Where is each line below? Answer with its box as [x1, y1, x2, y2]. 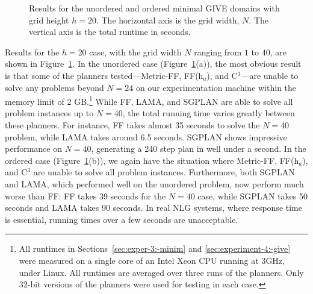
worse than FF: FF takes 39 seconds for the [5, 189, 166, 202]
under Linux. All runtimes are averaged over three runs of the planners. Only [19, 266, 304, 278]
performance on [5, 142, 62, 155]
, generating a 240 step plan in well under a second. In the [91, 142, 306, 155]
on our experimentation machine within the [135, 81, 297, 93]
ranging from [194, 45, 242, 58]
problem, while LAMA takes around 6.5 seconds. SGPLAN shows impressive [5, 130, 287, 143]
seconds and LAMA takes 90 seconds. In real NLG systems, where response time [5, 201, 303, 214]
